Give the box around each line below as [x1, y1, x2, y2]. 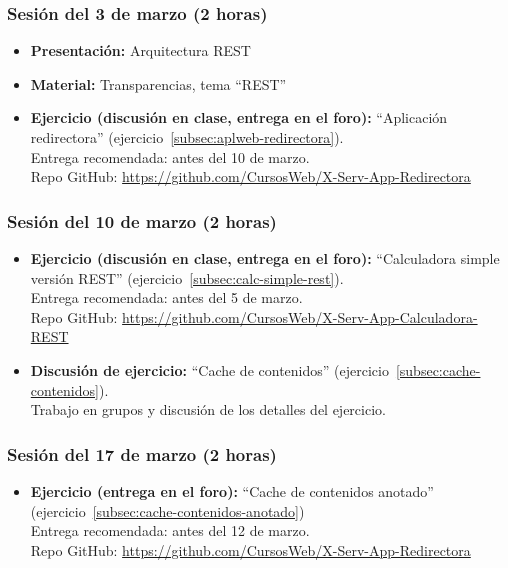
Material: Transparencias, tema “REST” [30, 73, 287, 94]
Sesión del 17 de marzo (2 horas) [7, 441, 277, 466]
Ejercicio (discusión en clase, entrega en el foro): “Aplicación [30, 107, 448, 128]
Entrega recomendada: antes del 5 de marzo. [30, 287, 303, 308]
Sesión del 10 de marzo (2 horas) [7, 208, 277, 233]
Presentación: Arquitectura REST [30, 40, 251, 61]
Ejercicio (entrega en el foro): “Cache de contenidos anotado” [30, 480, 434, 501]
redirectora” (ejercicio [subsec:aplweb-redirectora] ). [30, 127, 344, 147]
